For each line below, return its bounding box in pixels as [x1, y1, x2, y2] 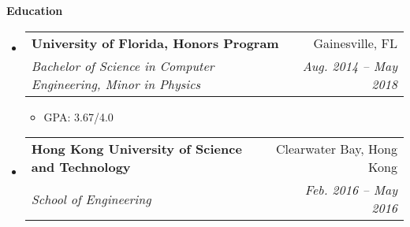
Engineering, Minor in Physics [31, 74, 201, 93]
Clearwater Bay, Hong [275, 140, 397, 158]
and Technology [31, 158, 131, 177]
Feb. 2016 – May [304, 180, 397, 199]
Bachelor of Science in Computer [31, 56, 214, 75]
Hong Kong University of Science [31, 140, 242, 158]
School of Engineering [31, 189, 151, 208]
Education [6, 2, 63, 18]
